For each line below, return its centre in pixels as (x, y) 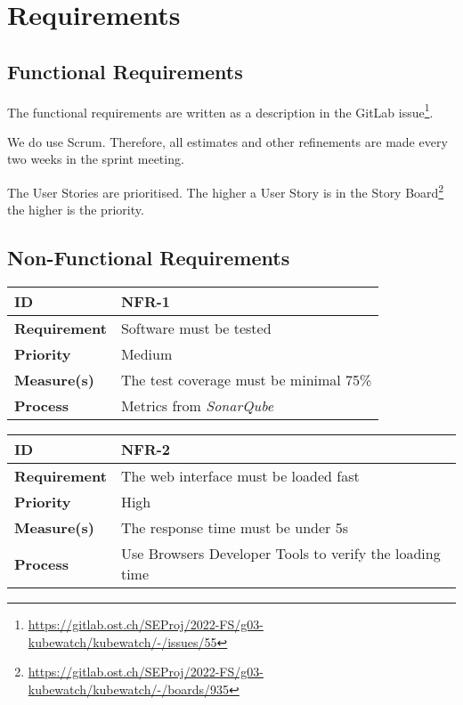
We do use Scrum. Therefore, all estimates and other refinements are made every (227, 141)
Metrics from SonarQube (197, 406)
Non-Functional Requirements (149, 258)
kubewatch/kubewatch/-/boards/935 (129, 689)
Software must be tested (196, 328)
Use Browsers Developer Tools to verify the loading (280, 554)
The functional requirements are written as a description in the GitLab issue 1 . (220, 110)
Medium (146, 354)
